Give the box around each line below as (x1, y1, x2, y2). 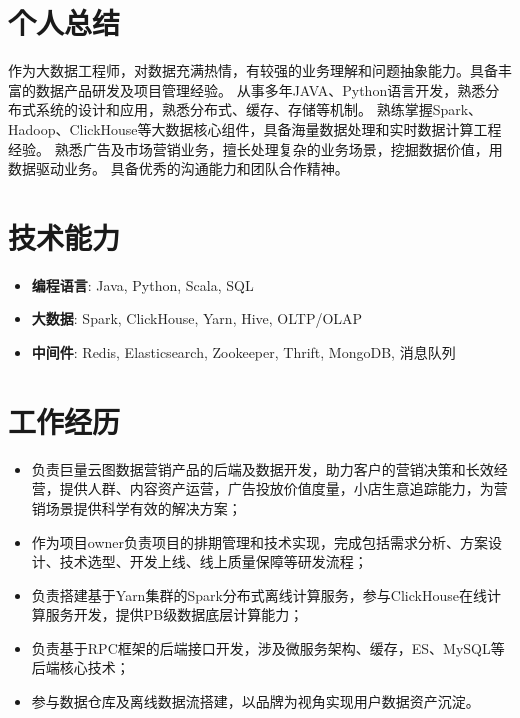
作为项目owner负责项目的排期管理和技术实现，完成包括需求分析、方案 (31, 531, 488, 552)
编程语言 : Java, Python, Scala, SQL (31, 274, 254, 295)
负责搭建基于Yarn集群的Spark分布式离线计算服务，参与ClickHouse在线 (31, 584, 487, 605)
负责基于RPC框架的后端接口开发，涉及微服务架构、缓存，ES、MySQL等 (31, 637, 505, 658)
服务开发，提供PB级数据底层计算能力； (45, 604, 304, 625)
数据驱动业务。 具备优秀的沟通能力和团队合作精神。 (8, 158, 349, 179)
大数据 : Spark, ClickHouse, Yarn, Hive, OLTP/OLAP (31, 308, 363, 329)
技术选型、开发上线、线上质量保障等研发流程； (59, 551, 368, 572)
